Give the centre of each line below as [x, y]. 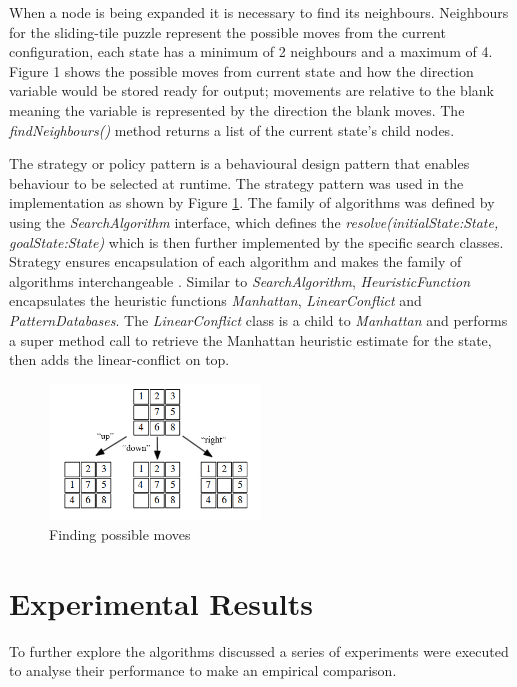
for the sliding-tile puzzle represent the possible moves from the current [227, 31]
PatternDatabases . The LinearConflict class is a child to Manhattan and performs [258, 319]
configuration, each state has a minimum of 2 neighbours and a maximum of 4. [251, 51]
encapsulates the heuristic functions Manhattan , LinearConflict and [215, 300]
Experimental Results [161, 602]
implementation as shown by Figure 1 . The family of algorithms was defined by [252, 202]
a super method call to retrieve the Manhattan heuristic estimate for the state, [250, 339]
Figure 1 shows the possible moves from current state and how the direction [241, 70]
